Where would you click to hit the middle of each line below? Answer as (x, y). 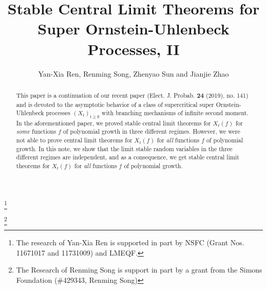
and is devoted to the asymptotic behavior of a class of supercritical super (115, 104)
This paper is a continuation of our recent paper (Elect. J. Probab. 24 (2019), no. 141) (132, 95)
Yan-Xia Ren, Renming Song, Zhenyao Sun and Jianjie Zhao (133, 73)
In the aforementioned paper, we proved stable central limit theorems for (113, 123)
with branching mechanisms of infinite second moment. (175, 113)
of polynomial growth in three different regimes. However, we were (151, 131)
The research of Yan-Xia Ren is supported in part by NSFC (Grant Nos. (130, 242)
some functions (36, 131)
